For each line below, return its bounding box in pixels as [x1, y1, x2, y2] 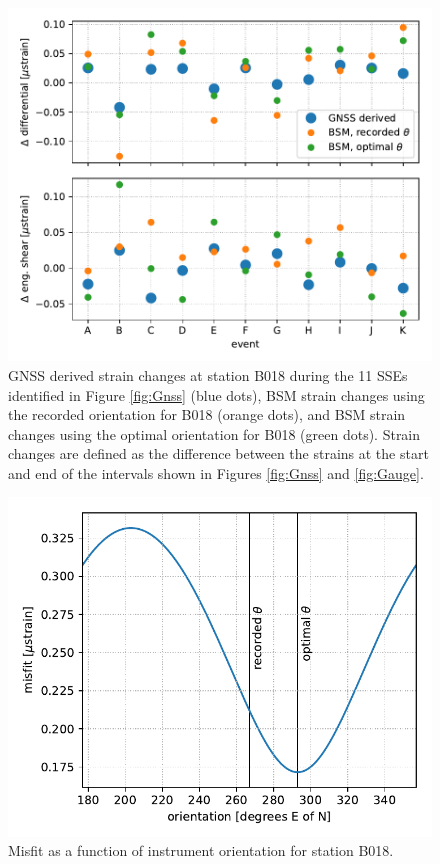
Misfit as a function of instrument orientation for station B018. [8, 840, 394, 861]
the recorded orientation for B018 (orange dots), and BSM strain [8, 404, 406, 425]
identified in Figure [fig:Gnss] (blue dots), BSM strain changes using [8, 384, 425, 405]
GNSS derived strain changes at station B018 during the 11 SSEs [8, 364, 408, 385]
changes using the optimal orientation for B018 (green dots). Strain [8, 423, 421, 444]
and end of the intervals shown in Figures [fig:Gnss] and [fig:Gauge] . [8, 462, 424, 483]
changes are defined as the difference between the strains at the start [8, 443, 429, 464]
